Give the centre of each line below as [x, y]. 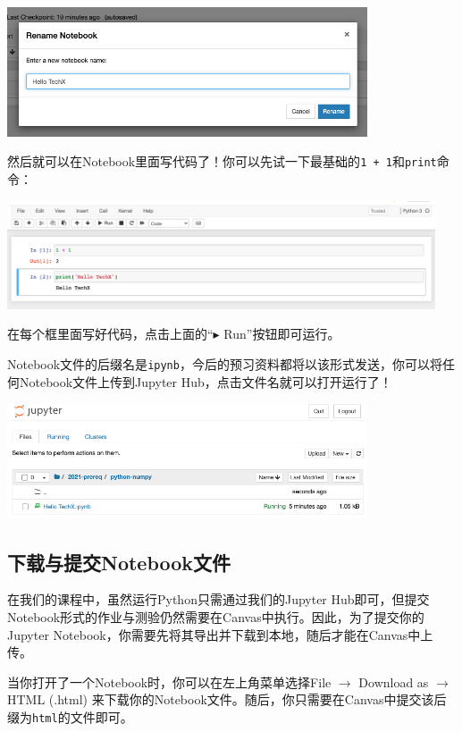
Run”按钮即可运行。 [282, 334]
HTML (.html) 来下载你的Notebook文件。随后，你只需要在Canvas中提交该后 [227, 699]
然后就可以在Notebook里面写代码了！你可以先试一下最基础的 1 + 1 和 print [222, 161]
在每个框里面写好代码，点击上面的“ [110, 334]
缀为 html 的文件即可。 [70, 717]
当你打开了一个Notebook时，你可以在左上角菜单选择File [169, 682]
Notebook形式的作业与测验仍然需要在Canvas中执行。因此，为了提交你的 [216, 617]
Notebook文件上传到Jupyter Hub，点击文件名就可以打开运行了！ [206, 381]
